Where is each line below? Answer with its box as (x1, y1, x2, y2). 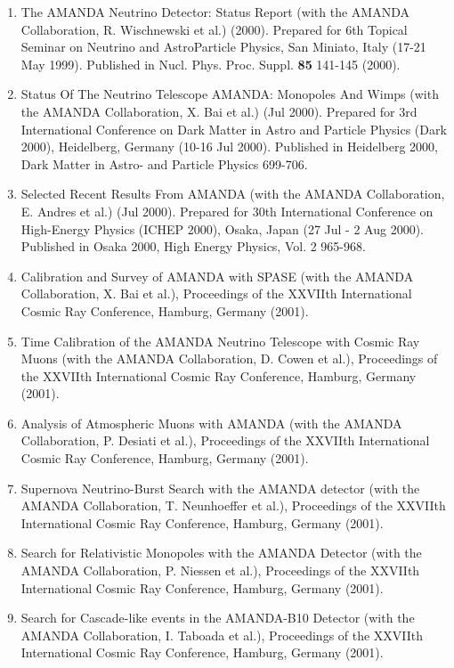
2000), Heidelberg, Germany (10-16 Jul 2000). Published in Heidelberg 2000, (20, 137, 438, 156)
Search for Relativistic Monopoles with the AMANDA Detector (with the (20, 543, 422, 562)
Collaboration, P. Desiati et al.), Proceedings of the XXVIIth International (20, 431, 430, 450)
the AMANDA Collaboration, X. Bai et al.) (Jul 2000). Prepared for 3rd (20, 102, 418, 120)
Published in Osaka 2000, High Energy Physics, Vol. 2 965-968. (20, 237, 366, 256)
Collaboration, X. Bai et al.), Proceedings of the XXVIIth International (20, 284, 412, 303)
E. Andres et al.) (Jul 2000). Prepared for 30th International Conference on (20, 201, 434, 220)
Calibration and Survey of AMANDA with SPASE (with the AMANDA (20, 266, 414, 285)
